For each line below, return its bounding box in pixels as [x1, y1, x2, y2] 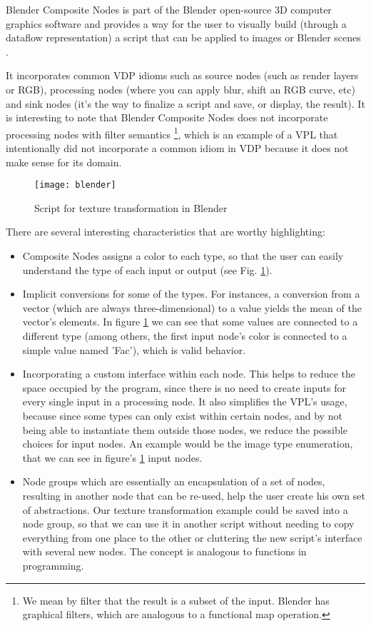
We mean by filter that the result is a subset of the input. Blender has [22, 592, 330, 607]
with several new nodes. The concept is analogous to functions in [22, 544, 307, 559]
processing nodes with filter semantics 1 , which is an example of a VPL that [6, 124, 338, 141]
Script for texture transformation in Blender [34, 200, 228, 215]
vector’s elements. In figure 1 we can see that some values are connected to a [22, 314, 358, 329]
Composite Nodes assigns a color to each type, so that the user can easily [22, 248, 344, 263]
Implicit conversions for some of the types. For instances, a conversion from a [22, 286, 360, 301]
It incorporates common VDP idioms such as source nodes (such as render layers [6, 68, 359, 83]
